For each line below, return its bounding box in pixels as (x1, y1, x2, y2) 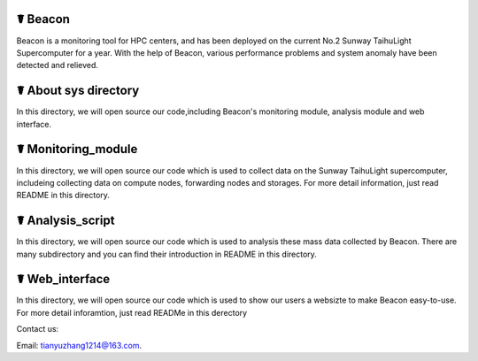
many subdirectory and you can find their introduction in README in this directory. (16, 249, 318, 259)
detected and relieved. (16, 60, 99, 71)
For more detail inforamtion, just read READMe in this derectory (16, 307, 248, 318)
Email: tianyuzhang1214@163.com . (16, 340, 143, 350)
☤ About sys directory (16, 83, 140, 98)
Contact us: (16, 324, 59, 334)
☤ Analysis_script (16, 213, 115, 228)
